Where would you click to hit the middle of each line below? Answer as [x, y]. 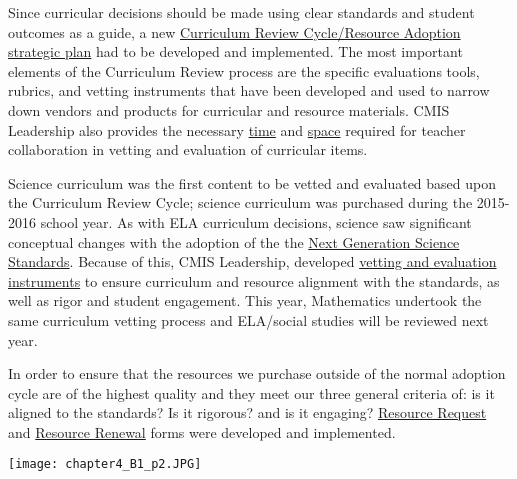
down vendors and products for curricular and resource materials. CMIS [229, 109]
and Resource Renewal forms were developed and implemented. [202, 431]
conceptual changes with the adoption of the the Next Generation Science [234, 241]
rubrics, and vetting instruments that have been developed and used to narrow [249, 90]
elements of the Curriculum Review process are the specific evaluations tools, [244, 70]
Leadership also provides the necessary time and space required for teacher [237, 129]
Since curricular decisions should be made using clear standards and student [241, 12]
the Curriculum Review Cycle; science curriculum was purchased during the [240, 202]
